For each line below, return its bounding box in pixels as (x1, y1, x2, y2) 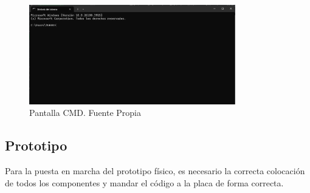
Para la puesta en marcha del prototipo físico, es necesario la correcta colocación (5, 164, 305, 177)
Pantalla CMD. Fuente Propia (29, 106, 142, 119)
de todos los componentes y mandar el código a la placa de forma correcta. (5, 176, 284, 189)
